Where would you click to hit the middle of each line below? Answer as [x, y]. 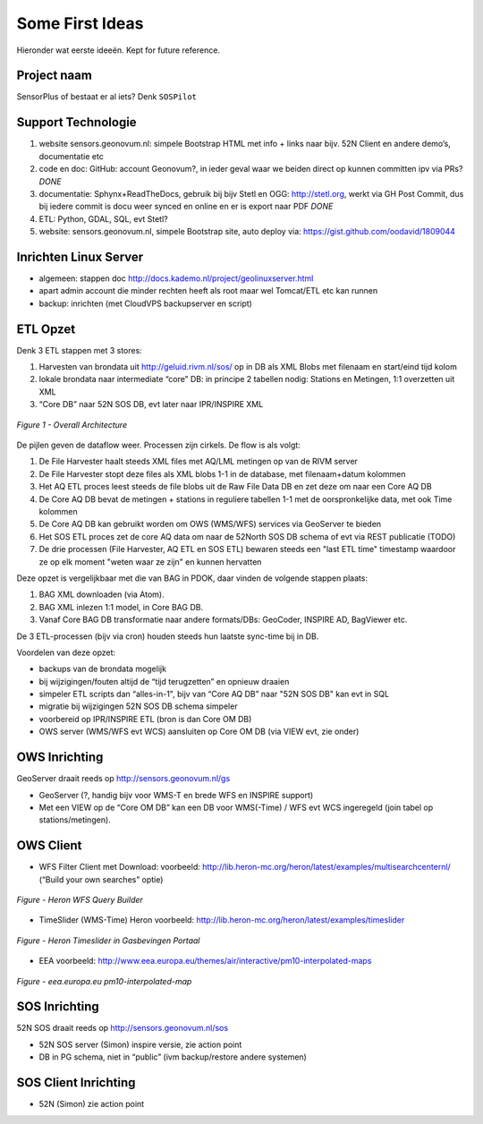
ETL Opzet [46, 329]
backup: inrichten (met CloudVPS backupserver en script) [145, 303]
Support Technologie [77, 122]
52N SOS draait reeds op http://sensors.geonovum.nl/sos [122, 1028]
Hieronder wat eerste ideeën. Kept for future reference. [119, 50]
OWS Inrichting [60, 758]
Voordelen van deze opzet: [66, 652]
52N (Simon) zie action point [92, 1104]
